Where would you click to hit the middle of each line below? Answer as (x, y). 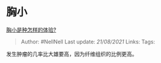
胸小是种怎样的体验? (31, 30)
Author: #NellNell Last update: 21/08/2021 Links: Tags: (88, 42)
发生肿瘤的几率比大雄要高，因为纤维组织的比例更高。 (72, 53)
